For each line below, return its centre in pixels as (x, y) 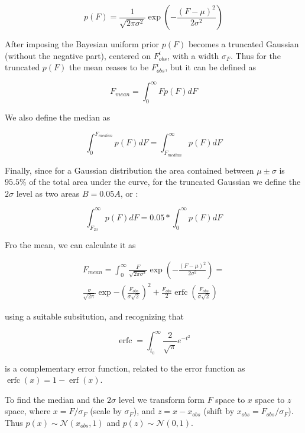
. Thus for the (255, 55)
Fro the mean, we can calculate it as (70, 245)
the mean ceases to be (109, 67)
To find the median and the (55, 399)
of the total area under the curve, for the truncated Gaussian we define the (165, 182)
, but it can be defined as (211, 67)
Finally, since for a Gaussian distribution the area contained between (129, 170)
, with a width (193, 55)
